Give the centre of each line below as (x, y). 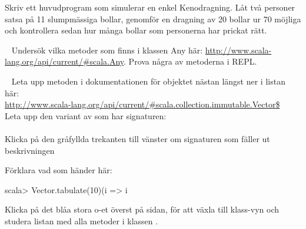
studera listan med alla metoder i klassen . (82, 220)
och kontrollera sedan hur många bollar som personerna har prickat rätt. (136, 30)
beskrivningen (30, 150)
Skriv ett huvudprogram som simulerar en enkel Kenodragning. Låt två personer (150, 7)
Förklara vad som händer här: (59, 170)
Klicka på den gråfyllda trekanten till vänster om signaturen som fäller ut (137, 138)
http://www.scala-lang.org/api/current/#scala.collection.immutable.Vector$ (142, 104)
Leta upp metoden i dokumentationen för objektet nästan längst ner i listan (148, 81)
